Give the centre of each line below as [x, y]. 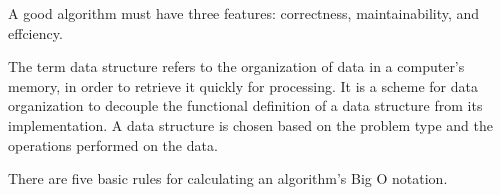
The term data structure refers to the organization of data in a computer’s [236, 66]
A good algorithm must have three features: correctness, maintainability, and [244, 13]
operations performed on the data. [113, 144]
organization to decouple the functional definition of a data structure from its [245, 105]
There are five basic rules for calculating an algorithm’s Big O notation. [228, 178]
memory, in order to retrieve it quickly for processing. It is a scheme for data [243, 85]
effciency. [35, 32]
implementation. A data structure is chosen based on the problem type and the [250, 124]
